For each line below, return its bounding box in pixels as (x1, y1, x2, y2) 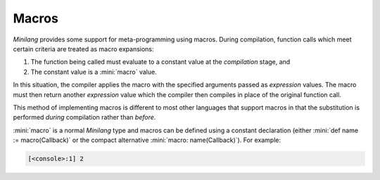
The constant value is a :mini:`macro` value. (30, 67, 158, 76)
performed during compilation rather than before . (13, 113, 156, 122)
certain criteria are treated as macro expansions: (13, 44, 154, 53)
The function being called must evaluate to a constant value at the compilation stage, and (30, 58, 291, 66)
